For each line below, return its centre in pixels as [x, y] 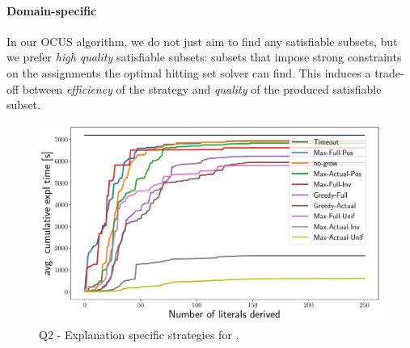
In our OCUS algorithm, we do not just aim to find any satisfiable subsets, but [202, 41]
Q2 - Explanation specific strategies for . [139, 334]
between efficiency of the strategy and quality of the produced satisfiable [202, 88]
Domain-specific [52, 10]
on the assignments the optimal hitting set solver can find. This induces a [189, 72]
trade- [389, 72]
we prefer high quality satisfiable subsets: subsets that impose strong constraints [204, 57]
